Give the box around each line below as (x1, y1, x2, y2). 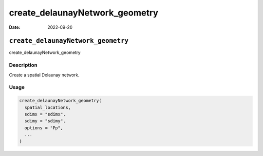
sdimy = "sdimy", (24, 118, 66, 124)
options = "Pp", (24, 125, 63, 131)
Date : (9, 24, 20, 30)
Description (9, 62, 38, 69)
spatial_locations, (24, 104, 71, 110)
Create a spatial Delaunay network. (9, 72, 80, 78)
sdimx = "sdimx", (24, 111, 66, 117)
